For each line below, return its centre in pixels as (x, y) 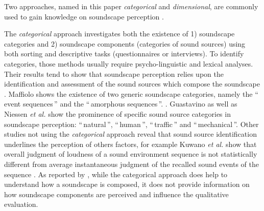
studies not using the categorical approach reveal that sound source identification (130, 134)
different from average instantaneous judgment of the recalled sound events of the (131, 164)
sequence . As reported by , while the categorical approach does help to (116, 174)
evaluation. (21, 204)
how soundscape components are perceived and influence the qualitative (116, 194)
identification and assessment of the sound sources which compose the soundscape (132, 84)
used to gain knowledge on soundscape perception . (84, 16)
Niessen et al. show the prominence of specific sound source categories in (117, 113)
